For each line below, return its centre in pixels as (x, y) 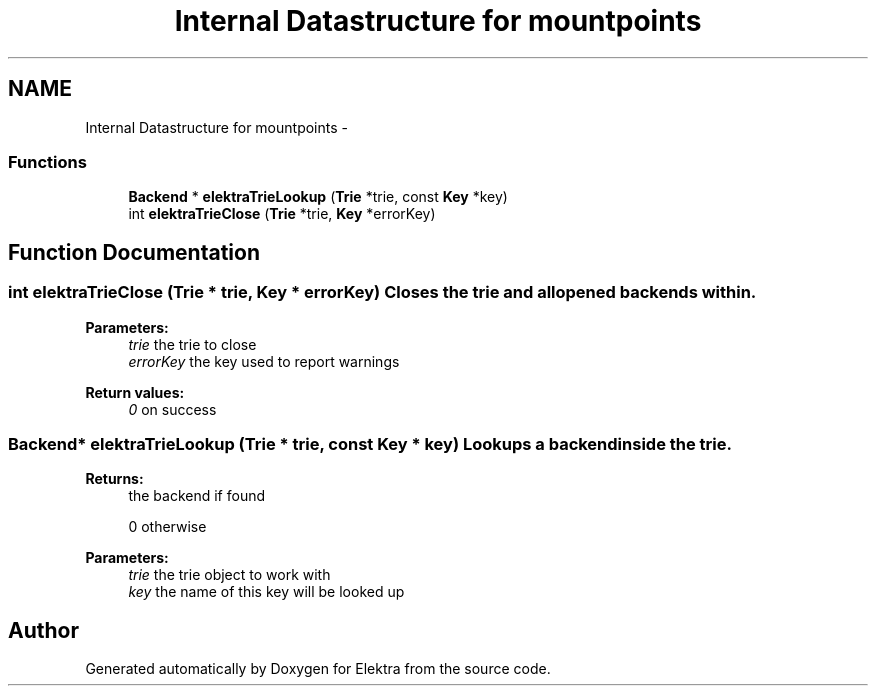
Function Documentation (134, 252)
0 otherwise (167, 527)
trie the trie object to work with (229, 575)
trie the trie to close (192, 344)
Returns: (114, 479)
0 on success (172, 409)
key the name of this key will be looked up (266, 592)
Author (43, 630)
